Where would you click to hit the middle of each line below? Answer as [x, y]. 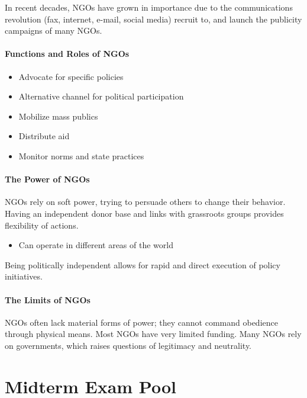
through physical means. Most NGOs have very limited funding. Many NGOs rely [153, 334]
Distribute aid [44, 136]
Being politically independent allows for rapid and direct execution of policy [143, 264]
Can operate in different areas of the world [96, 245]
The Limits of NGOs [48, 299]
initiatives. [24, 276]
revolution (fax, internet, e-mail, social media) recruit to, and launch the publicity [153, 19]
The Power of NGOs [47, 179]
